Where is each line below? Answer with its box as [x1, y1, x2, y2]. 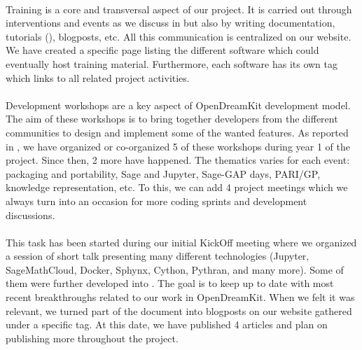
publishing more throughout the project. [6, 330, 179, 345]
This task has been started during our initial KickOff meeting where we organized [6, 234, 357, 249]
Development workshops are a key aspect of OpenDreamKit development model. [6, 97, 351, 112]
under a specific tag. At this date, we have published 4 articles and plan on [6, 317, 328, 332]
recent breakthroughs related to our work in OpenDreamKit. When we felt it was [6, 290, 355, 304]
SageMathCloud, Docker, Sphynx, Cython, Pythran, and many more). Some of [6, 262, 344, 276]
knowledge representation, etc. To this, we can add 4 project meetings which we [6, 180, 348, 195]
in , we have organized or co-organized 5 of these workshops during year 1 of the [6, 139, 350, 153]
